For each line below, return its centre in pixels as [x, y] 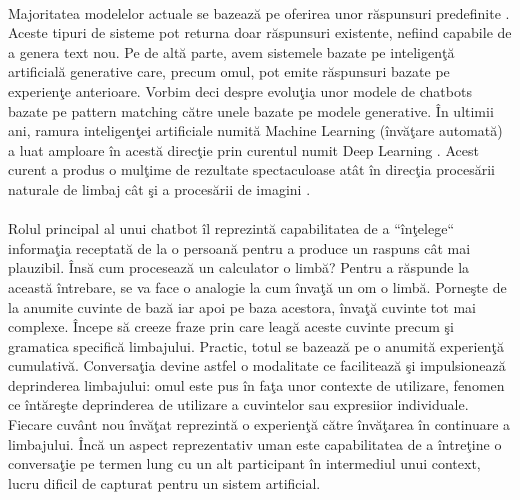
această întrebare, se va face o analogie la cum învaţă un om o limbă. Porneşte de [257, 286]
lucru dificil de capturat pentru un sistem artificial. [164, 482]
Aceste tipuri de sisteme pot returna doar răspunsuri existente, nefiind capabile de [260, 32]
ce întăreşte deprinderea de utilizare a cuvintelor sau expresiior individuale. [238, 404]
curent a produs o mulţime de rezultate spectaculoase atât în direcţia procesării [252, 169]
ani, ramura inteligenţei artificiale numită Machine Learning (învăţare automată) [255, 130]
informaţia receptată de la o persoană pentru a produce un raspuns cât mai [239, 247]
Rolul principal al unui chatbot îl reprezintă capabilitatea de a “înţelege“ [231, 228]
